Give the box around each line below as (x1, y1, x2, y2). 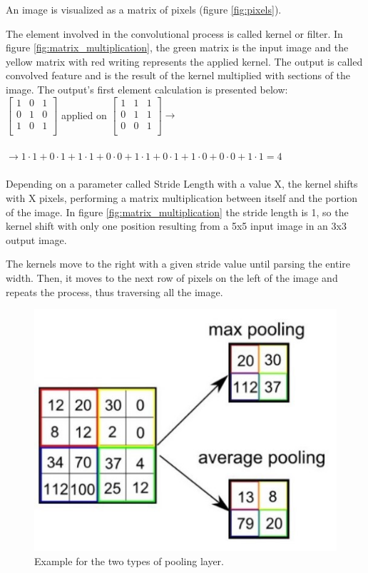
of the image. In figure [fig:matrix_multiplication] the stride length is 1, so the (6, 204, 349, 219)
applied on (61, 107, 107, 122)
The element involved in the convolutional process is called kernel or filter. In (6, 26, 343, 41)
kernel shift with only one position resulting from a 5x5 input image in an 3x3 (6, 218, 347, 233)
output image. (6, 232, 67, 247)
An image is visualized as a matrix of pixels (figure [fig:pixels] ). (6, 2, 282, 16)
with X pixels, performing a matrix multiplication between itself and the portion (6, 191, 358, 206)
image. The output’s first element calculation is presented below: (6, 81, 288, 96)
